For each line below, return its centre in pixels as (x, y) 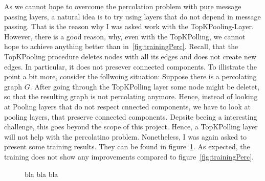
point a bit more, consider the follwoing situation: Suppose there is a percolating (130, 76)
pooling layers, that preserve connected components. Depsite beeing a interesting (131, 116)
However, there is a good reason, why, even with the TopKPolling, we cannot (125, 36)
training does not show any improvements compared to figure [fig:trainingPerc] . (129, 156)
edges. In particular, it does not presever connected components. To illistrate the (131, 66)
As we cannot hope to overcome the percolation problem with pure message (123, 6)
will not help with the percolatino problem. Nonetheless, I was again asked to (126, 136)
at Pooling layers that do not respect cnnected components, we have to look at (127, 106)
